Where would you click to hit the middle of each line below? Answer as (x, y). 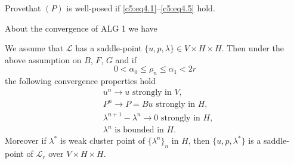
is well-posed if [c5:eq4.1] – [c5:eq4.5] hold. (141, 8)
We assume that (34, 48)
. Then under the (253, 48)
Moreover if (26, 140)
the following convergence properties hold (80, 81)
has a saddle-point (109, 48)
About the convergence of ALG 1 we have (81, 28)
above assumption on (43, 59)
